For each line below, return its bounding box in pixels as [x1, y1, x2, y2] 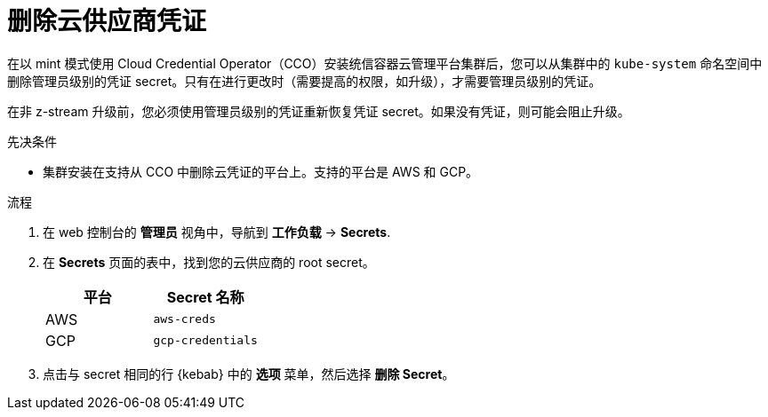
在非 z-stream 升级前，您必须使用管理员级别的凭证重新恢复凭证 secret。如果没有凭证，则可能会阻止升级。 [7, 103, 630, 119]
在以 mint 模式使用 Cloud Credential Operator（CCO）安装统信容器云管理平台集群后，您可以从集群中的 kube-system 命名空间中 [7, 55, 763, 71]
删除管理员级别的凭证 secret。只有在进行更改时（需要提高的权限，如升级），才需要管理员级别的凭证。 [7, 73, 602, 89]
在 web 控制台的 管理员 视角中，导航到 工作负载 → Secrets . [43, 224, 391, 240]
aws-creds [153, 312, 216, 327]
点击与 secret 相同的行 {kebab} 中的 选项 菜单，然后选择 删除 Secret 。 [43, 366, 455, 382]
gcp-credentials [153, 334, 258, 348]
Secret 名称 [166, 287, 244, 306]
